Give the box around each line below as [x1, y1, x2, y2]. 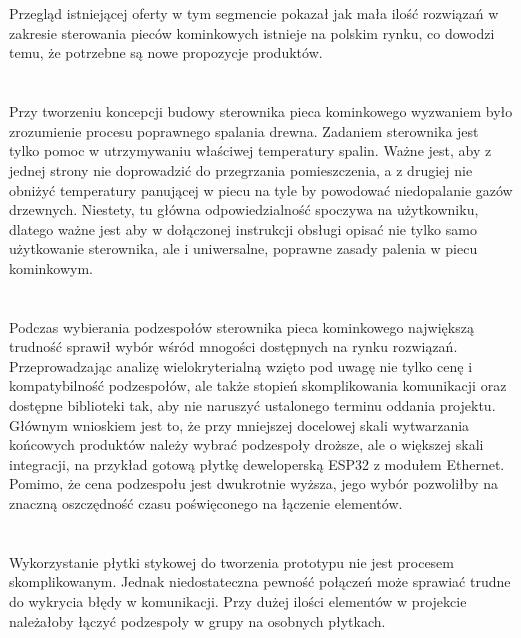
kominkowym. [9, 257, 93, 278]
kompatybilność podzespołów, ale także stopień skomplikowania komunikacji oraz [9, 375, 507, 396]
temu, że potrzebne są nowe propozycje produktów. [9, 42, 323, 63]
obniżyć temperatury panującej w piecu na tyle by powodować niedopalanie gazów [9, 179, 513, 200]
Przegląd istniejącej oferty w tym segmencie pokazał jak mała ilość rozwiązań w [9, 3, 499, 24]
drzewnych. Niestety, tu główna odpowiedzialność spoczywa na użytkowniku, [9, 199, 479, 220]
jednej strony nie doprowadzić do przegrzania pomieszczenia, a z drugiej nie [9, 159, 473, 180]
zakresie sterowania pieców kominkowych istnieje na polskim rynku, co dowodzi [9, 22, 495, 43]
